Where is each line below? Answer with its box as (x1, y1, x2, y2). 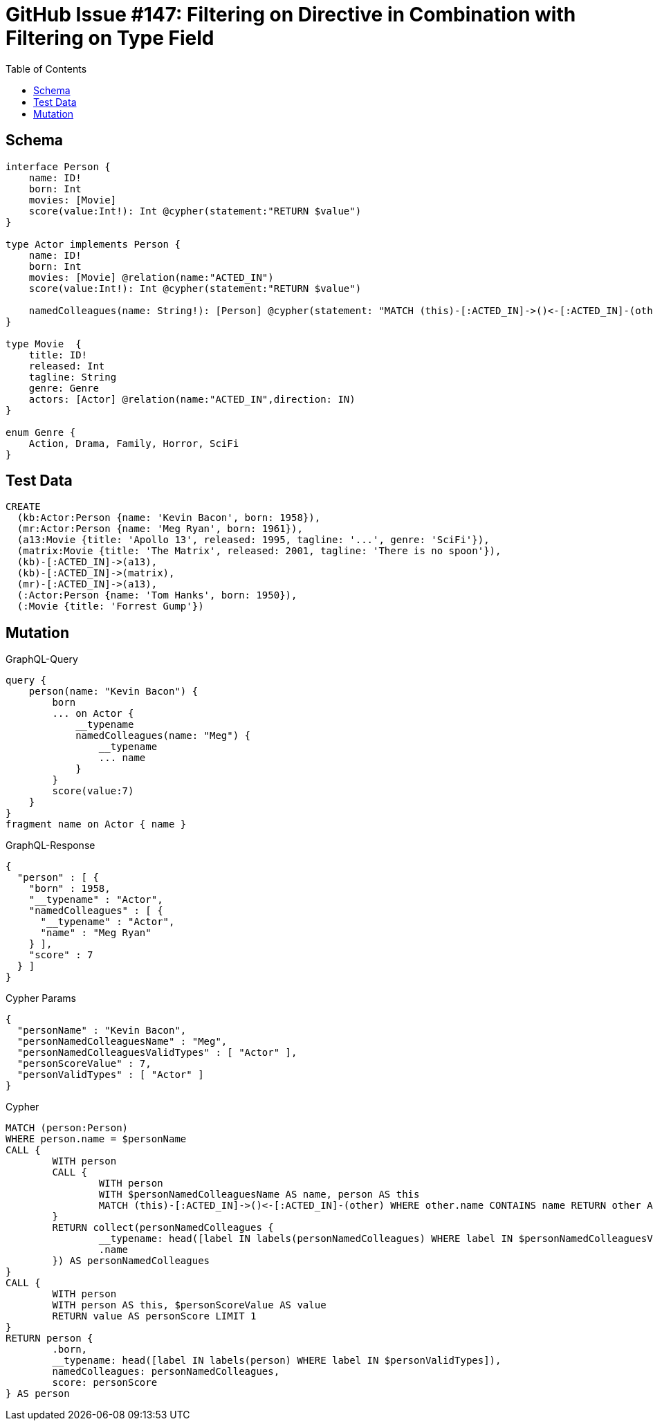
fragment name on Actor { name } (6, 819, 187, 830)
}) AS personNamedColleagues (52, 1255, 210, 1267)
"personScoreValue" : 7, (17, 1058, 151, 1070)
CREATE (6, 501, 41, 513)
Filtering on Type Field (6, 26, 214, 50)
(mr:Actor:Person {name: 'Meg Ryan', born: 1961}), (17, 523, 303, 535)
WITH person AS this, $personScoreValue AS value (52, 1299, 326, 1311)
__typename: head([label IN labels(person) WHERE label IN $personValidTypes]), (52, 1355, 502, 1366)
